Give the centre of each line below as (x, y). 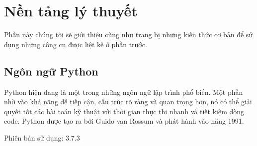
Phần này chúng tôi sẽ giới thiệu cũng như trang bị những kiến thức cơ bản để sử (128, 35)
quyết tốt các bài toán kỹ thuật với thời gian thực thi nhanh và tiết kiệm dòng (124, 111)
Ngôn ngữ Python (51, 71)
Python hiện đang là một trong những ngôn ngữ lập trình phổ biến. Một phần (124, 92)
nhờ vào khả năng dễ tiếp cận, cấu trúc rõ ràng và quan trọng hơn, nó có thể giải (128, 102)
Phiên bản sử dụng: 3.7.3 (42, 137)
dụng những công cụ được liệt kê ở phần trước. (76, 44)
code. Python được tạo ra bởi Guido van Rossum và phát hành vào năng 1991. (124, 121)
